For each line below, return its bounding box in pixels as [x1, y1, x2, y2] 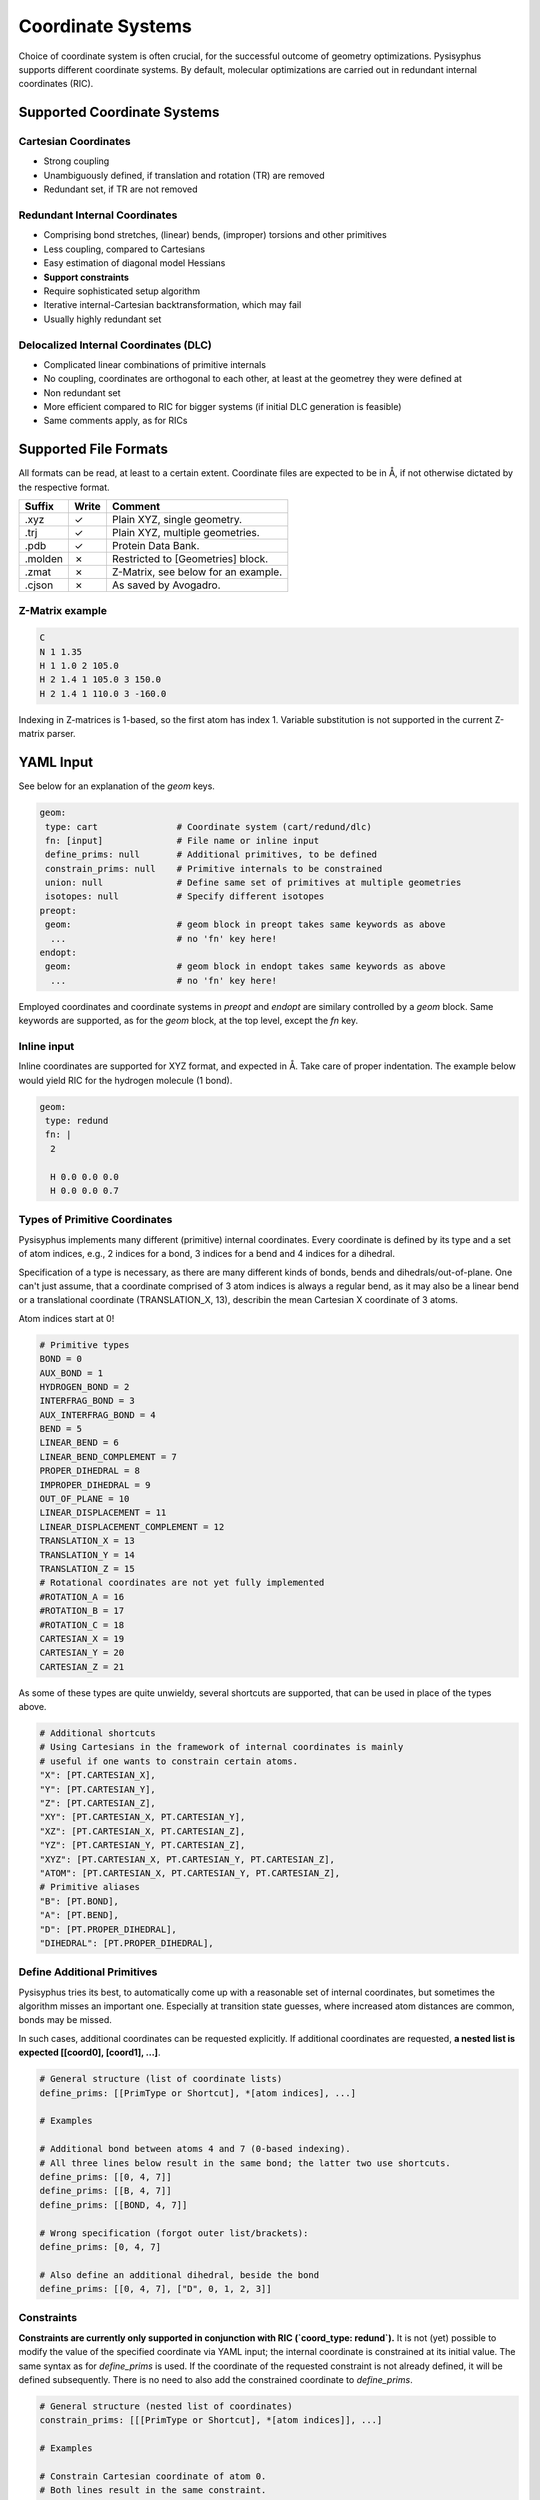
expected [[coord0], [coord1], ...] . [18, 2046, 161, 2059]
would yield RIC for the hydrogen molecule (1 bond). [18, 1074, 233, 1086]
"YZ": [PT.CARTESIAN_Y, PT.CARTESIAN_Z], [39, 1840, 246, 1851]
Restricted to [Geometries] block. [111, 552, 269, 566]
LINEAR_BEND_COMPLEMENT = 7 [39, 1451, 177, 1462]
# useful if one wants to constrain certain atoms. [39, 1755, 299, 1767]
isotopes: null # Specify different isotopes [45, 891, 325, 902]
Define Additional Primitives [18, 1965, 158, 1979]
